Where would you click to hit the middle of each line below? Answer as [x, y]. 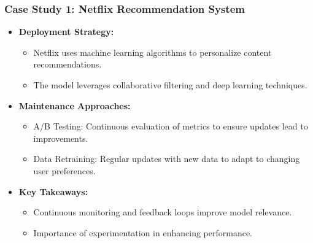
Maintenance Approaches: [75, 105]
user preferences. [64, 170]
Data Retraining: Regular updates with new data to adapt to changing [167, 159]
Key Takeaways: [53, 191]
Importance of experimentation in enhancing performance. [143, 232]
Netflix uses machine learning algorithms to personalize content [153, 52]
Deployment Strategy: [66, 32]
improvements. [61, 138]
